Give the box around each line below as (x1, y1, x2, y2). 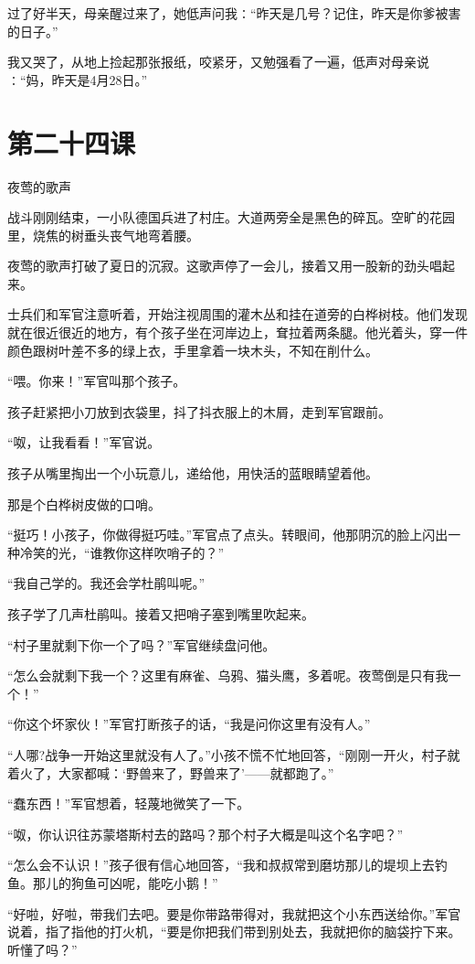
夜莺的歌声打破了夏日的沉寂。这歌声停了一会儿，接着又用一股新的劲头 (7, 256, 429, 275)
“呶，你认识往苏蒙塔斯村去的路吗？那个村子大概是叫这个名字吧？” (7, 824, 404, 843)
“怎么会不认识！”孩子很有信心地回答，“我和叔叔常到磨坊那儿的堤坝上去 (7, 855, 435, 874)
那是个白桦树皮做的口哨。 (7, 494, 161, 513)
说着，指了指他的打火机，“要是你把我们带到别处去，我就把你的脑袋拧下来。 (7, 922, 461, 941)
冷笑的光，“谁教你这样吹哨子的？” (19, 542, 225, 562)
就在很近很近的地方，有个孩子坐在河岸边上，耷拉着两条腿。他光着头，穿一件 (7, 323, 468, 342)
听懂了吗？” (7, 939, 78, 959)
